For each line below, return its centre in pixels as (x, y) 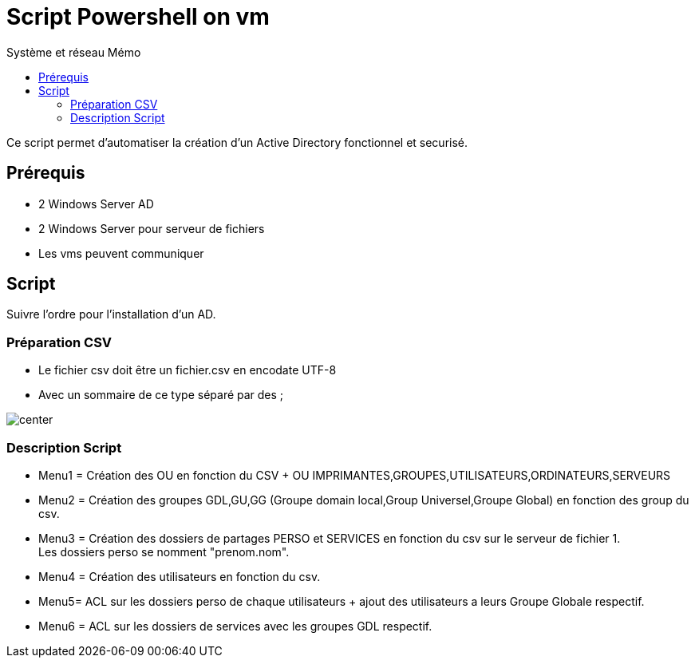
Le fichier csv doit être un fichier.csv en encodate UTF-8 (188, 370)
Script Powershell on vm (138, 17)
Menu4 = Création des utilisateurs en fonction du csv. (180, 576)
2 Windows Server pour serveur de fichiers (152, 228)
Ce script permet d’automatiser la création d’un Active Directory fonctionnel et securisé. (237, 142)
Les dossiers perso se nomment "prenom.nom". (164, 551)
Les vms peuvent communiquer (121, 253)
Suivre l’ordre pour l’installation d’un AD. (111, 314)
